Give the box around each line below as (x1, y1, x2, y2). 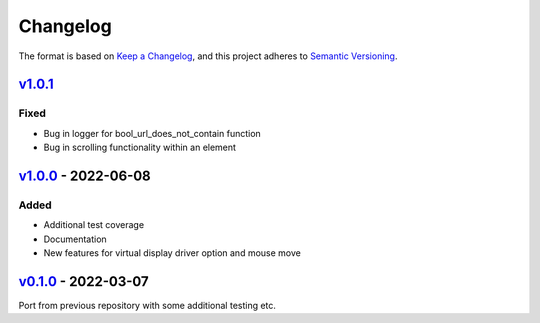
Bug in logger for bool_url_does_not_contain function (43, 127, 262, 139)
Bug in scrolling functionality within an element (43, 141, 237, 154)
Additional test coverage (43, 219, 145, 231)
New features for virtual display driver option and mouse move (43, 247, 302, 259)
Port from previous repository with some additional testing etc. (18, 299, 277, 311)
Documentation (43, 233, 107, 245)
